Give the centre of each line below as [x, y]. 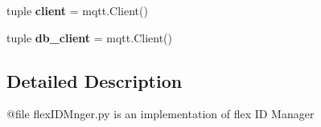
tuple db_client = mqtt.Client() [89, 37]
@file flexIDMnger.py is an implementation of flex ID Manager [160, 114]
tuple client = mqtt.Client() [77, 10]
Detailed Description [95, 80]
